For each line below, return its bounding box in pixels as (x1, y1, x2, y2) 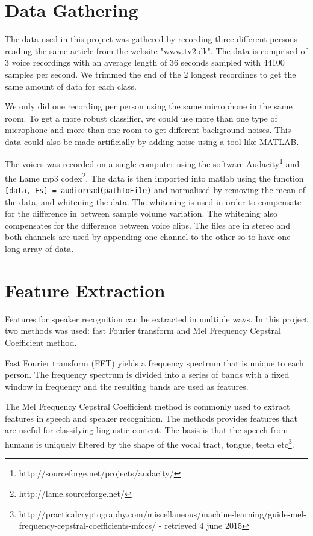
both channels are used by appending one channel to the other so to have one (5, 230, 291, 243)
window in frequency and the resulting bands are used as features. (5, 380, 249, 392)
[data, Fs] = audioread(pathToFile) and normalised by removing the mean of (5, 183, 306, 196)
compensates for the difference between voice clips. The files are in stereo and (5, 218, 291, 231)
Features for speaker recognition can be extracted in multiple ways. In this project (5, 312, 308, 325)
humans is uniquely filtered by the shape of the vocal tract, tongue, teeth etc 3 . (5, 436, 294, 450)
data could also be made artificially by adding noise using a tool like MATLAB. (5, 135, 299, 147)
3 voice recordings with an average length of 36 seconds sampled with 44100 (5, 56, 285, 69)
